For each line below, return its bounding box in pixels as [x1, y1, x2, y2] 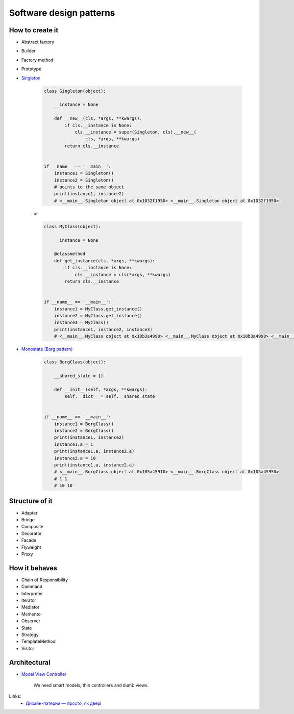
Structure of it [9, 497, 53, 505]
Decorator [21, 530, 42, 536]
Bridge [21, 516, 35, 522]
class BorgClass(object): [44, 359, 106, 365]
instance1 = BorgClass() [54, 421, 114, 427]
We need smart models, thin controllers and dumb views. [33, 682, 149, 688]
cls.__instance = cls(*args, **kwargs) [74, 272, 171, 277]
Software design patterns [9, 7, 115, 18]
